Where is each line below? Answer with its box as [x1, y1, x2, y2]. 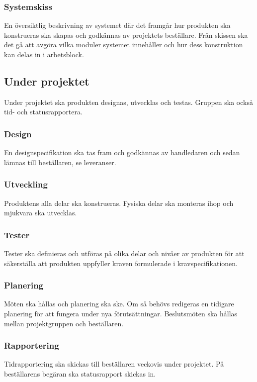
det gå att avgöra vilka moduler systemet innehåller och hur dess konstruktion [4, 39, 243, 50]
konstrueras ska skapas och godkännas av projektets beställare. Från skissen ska [4, 29, 248, 40]
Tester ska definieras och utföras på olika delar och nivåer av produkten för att [4, 248, 245, 259]
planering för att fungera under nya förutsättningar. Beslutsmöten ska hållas [4, 308, 238, 319]
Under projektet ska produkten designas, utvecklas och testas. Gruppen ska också [4, 96, 253, 107]
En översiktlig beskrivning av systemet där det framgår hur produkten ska [4, 20, 231, 30]
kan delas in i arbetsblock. [4, 49, 84, 59]
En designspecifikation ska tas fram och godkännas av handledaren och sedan [4, 147, 240, 158]
